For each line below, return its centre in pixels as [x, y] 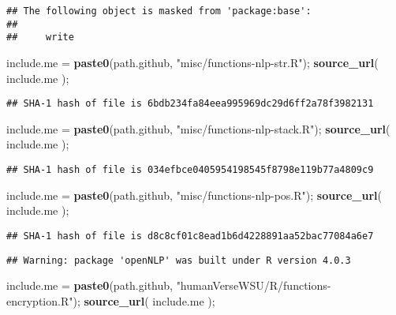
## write [40, 37]
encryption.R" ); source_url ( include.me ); [111, 300]
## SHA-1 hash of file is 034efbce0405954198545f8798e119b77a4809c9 [190, 170]
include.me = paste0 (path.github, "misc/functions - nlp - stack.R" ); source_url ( [198, 128]
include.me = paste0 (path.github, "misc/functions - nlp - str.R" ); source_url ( [192, 62]
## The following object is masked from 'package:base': [159, 11]
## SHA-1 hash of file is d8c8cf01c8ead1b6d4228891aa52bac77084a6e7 [190, 236]
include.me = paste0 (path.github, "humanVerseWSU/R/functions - [169, 285]
